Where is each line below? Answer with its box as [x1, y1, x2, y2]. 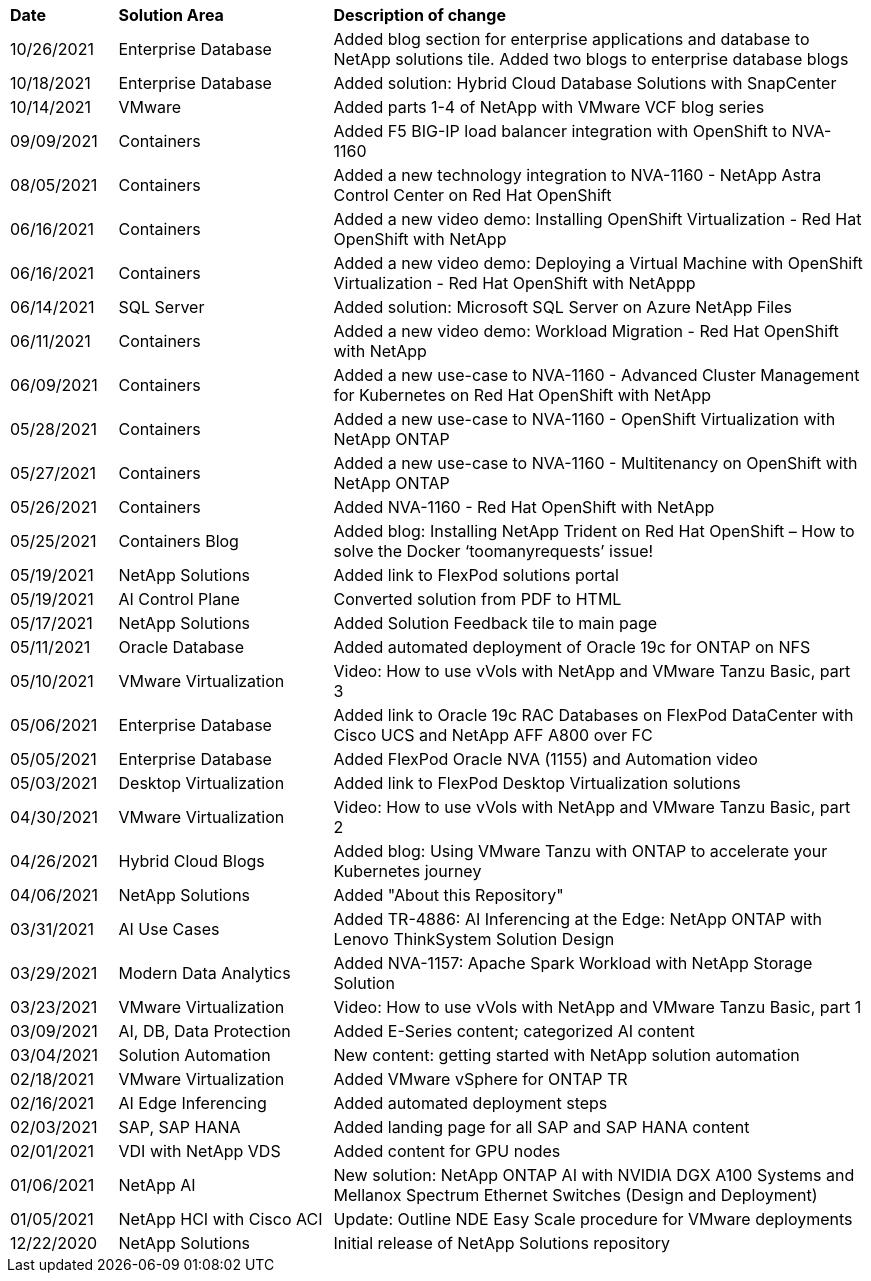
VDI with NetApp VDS [118, 1141, 281, 1161]
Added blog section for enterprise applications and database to [333, 29, 810, 49]
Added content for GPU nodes [333, 1141, 561, 1161]
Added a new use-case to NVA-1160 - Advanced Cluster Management [333, 365, 860, 385]
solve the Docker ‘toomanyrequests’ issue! [333, 541, 654, 561]
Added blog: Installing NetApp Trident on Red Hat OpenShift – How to [333, 521, 855, 541]
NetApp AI [118, 1175, 196, 1195]
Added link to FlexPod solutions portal [333, 565, 619, 585]
